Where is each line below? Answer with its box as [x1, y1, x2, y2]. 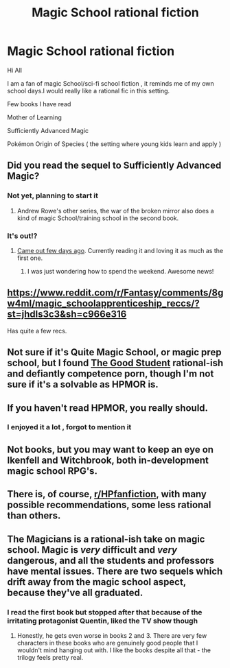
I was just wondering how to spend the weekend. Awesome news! [27, 267, 214, 275]
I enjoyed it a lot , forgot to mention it [7, 422, 132, 432]
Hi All [7, 66, 23, 74]
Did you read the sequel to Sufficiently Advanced [7, 160, 222, 171]
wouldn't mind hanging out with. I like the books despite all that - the [16, 646, 211, 654]
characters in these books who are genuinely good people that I [16, 639, 198, 647]
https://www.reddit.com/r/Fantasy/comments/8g [7, 287, 224, 299]
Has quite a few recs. [7, 326, 67, 335]
